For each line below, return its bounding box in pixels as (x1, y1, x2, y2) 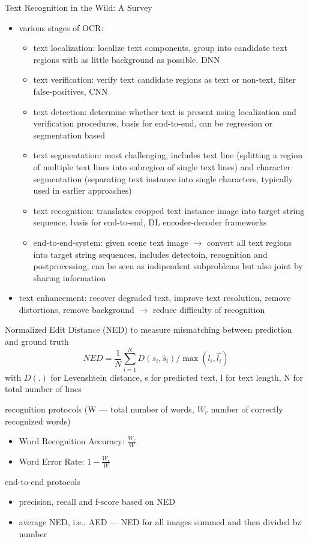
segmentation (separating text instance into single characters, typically (33, 172, 293, 185)
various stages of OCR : (19, 21, 104, 34)
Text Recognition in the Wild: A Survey (5, 1, 152, 13)
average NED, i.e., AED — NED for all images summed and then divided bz (19, 516, 301, 528)
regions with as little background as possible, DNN (33, 53, 220, 65)
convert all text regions (207, 236, 292, 248)
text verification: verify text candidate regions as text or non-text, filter (33, 73, 296, 86)
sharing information (33, 271, 106, 284)
